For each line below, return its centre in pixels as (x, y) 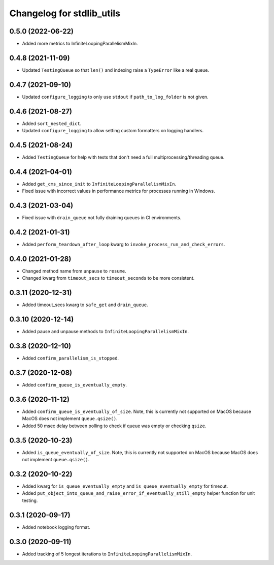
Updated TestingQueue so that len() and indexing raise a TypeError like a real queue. (115, 70)
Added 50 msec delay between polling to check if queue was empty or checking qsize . (114, 426)
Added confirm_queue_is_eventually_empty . (74, 385)
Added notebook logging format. (56, 527)
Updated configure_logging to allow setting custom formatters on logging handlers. (113, 131)
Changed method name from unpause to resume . (74, 271)
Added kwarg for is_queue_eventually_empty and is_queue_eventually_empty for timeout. (125, 486)
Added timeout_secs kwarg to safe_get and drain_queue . (85, 305)
